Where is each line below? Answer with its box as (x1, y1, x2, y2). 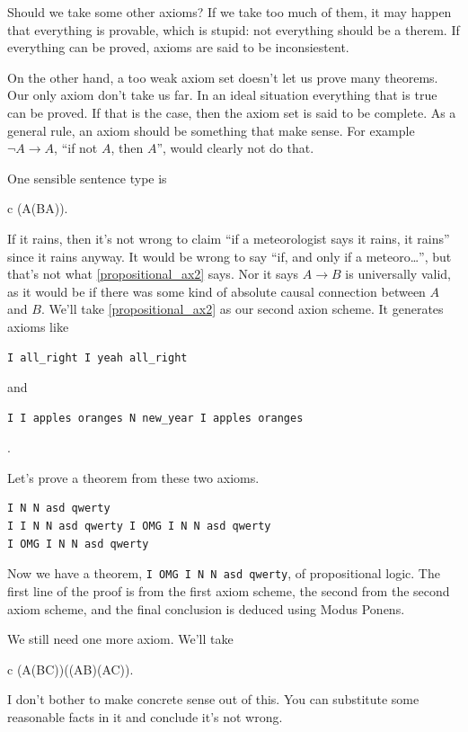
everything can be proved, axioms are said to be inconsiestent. (7, 38, 349, 57)
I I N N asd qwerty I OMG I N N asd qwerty (7, 520, 271, 533)
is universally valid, (345, 264, 451, 283)
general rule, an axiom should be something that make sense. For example (7, 121, 415, 139)
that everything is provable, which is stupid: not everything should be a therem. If (7, 20, 460, 39)
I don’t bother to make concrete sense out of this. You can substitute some (7, 690, 419, 709)
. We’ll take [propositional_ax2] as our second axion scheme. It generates (40, 299, 444, 318)
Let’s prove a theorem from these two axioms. (7, 468, 260, 487)
